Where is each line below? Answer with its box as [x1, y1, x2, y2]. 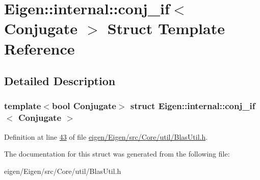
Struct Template [107, 18, 225, 39]
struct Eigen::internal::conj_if [130, 99, 255, 112]
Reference [4, 38, 75, 59]
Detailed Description [4, 73, 116, 89]
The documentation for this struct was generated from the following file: [4, 148, 230, 159]
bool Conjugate [51, 99, 116, 112]
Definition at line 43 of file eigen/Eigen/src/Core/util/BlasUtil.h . [4, 131, 208, 142]
